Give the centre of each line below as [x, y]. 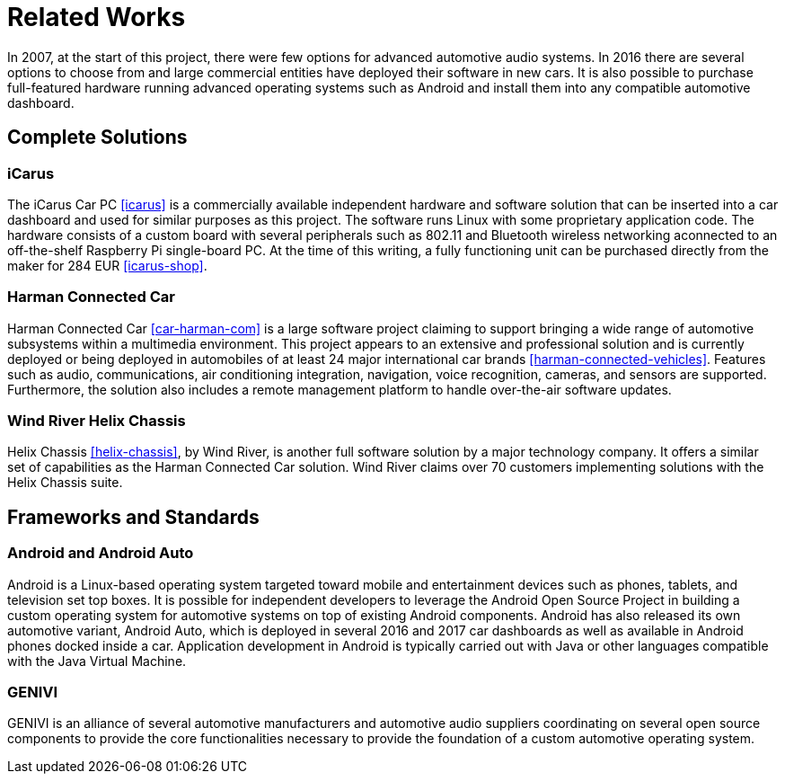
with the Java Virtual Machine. [97, 661]
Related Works [97, 17]
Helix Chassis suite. [65, 483]
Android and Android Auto [101, 553]
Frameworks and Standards [133, 517]
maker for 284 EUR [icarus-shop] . [107, 265]
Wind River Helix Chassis [97, 421]
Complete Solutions [97, 138]
